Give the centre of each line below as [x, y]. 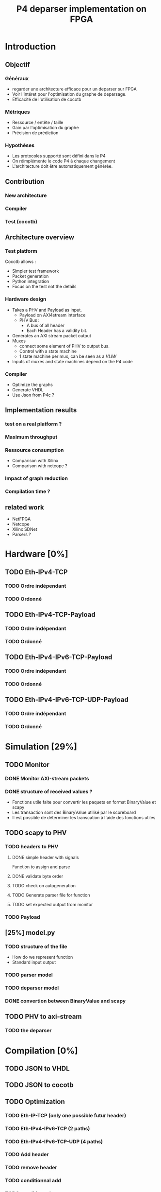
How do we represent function [42, 957]
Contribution [25, 182]
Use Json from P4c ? [33, 395]
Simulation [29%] [41, 747]
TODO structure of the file [36, 947]
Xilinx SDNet [24, 529]
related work [25, 507]
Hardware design [26, 299]
